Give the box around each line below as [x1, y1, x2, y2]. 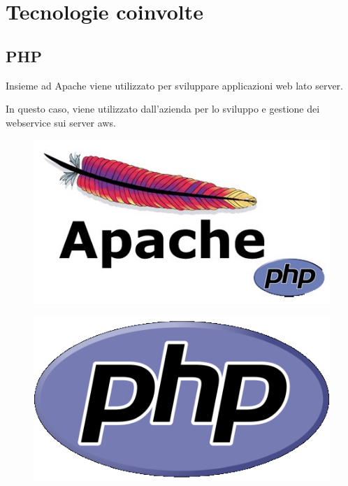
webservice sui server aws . [6, 115, 116, 129]
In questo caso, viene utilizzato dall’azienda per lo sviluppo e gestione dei [6, 101, 320, 116]
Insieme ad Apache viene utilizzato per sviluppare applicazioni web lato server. [6, 78, 343, 92]
